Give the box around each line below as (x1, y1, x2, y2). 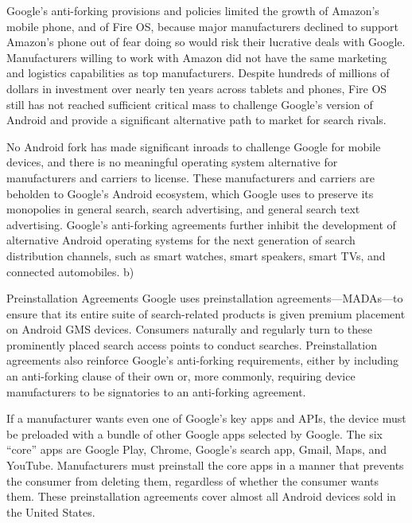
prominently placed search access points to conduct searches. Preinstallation (6, 336, 377, 353)
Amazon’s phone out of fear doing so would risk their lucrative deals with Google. (6, 33, 406, 50)
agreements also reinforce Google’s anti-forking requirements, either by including (6, 352, 399, 369)
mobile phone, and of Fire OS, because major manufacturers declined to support (6, 18, 398, 34)
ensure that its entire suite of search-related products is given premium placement (6, 305, 406, 322)
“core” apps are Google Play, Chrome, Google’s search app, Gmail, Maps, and (6, 441, 387, 458)
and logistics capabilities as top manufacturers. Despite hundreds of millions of (6, 64, 390, 81)
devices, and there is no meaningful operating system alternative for (6, 154, 338, 170)
